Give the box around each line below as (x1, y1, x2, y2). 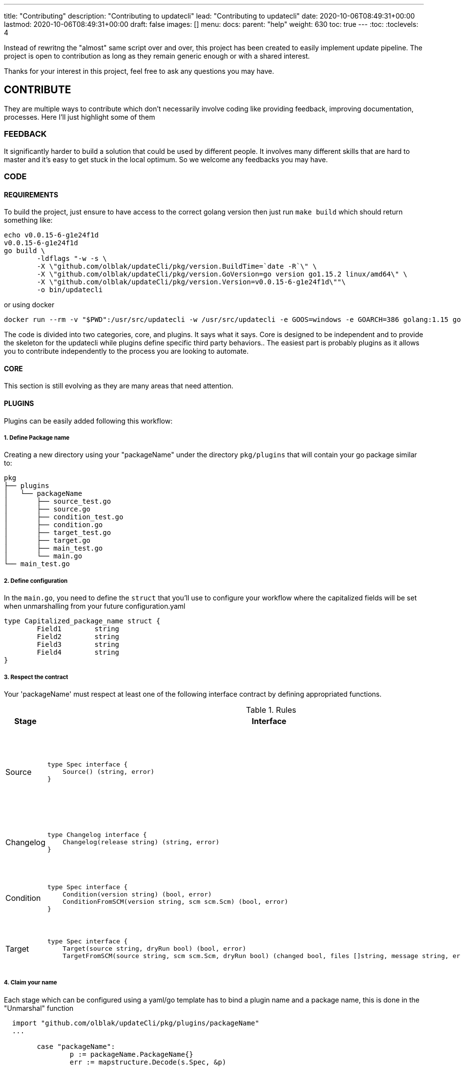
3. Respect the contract (4, 673, 68, 681)
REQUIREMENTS (4, 190, 59, 199)
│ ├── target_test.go (4, 529, 111, 537)
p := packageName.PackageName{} (69, 1050, 193, 1058)
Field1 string (37, 625, 120, 633)
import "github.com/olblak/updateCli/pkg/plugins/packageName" (12, 1019, 259, 1027)
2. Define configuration (4, 577, 68, 584)
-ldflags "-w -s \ (37, 255, 107, 263)
